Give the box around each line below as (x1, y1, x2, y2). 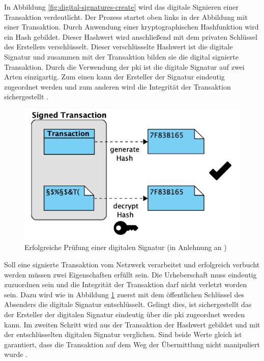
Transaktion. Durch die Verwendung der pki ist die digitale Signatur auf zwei (4, 61, 245, 72)
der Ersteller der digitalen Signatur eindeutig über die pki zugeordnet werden (4, 309, 245, 320)
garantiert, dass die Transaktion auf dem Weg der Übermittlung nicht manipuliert (4, 339, 260, 349)
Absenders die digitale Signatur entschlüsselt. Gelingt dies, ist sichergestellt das (4, 299, 252, 310)
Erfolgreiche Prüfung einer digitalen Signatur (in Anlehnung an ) (24, 242, 227, 253)
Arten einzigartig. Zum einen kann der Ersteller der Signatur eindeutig (4, 71, 225, 82)
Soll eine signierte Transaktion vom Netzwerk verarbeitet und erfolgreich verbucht (4, 259, 260, 270)
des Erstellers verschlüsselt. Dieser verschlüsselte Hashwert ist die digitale (4, 41, 233, 52)
